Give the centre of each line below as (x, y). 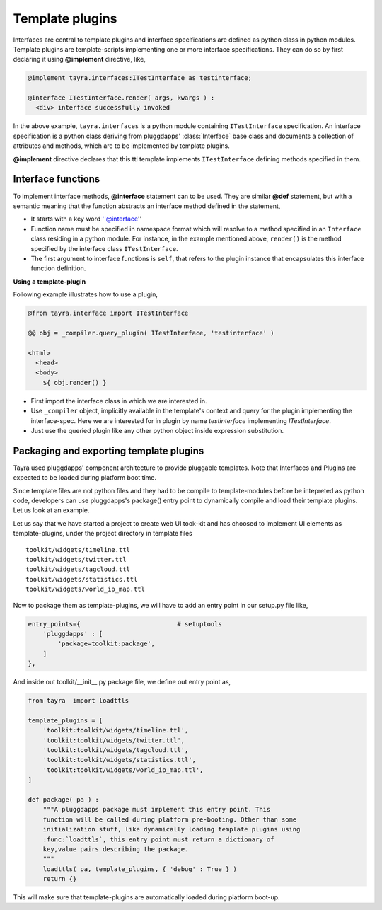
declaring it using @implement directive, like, (80, 59)
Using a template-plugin (50, 281)
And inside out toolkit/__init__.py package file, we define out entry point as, (122, 682)
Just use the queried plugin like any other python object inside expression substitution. (157, 430)
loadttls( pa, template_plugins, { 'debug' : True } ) (140, 869)
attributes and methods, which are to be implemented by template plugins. (121, 146)
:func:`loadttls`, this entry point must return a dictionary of (158, 839)
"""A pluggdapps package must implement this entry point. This (157, 810)
